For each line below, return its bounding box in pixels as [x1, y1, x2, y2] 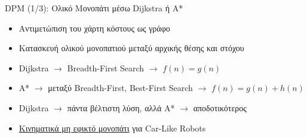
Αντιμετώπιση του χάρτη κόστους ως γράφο [19, 21, 170, 34]
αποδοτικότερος [193, 101, 247, 114]
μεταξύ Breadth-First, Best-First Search [48, 81, 193, 94]
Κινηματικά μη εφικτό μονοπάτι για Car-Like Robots [19, 121, 206, 134]
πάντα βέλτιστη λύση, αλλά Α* [67, 101, 175, 114]
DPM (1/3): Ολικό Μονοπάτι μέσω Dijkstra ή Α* [5, 2, 183, 14]
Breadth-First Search [67, 61, 145, 74]
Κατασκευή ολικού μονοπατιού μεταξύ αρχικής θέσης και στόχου [19, 42, 244, 54]
